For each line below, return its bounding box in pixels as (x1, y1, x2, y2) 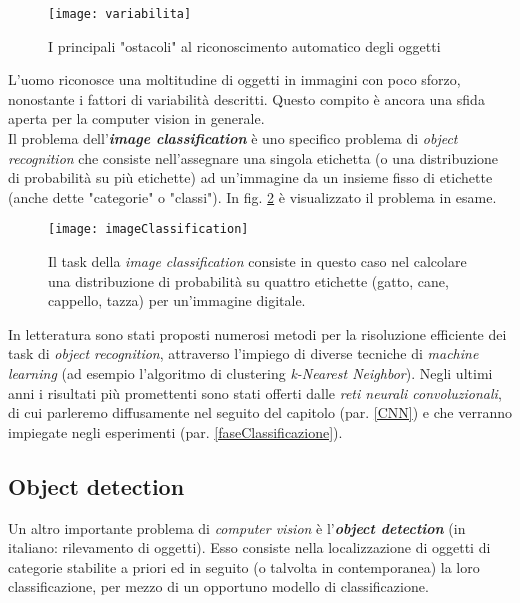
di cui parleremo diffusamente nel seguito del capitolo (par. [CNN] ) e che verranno (8, 402, 512, 423)
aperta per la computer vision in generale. (8, 108, 265, 129)
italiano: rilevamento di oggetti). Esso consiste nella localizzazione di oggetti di (8, 537, 491, 558)
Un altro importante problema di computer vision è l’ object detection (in (8, 517, 466, 538)
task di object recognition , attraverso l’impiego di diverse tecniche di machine (8, 343, 479, 364)
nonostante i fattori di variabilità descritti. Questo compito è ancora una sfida (8, 88, 485, 109)
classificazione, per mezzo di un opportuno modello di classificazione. (8, 576, 429, 597)
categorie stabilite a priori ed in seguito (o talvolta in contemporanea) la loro (8, 556, 480, 577)
